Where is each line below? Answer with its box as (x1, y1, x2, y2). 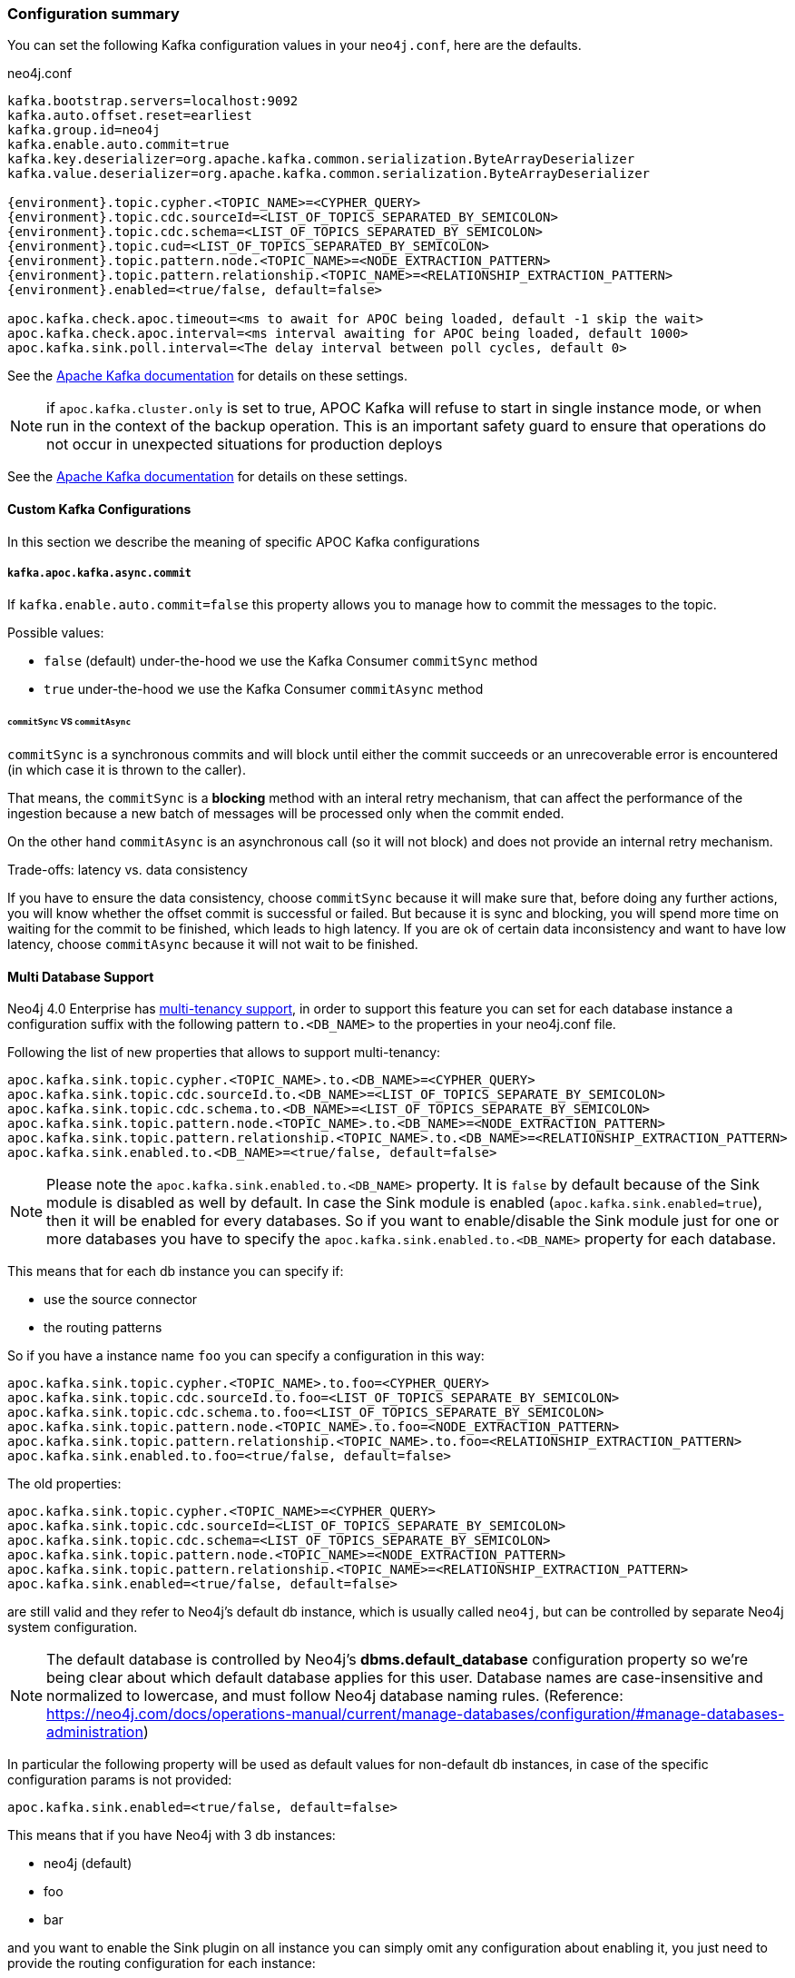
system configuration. (7, 1619, 138, 1636)
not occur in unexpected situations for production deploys (46, 435, 443, 454)
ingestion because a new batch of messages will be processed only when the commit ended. (7, 806, 564, 822)
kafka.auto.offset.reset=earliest (7, 108, 252, 124)
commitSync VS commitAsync (7, 717, 132, 727)
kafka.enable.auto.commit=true (7, 137, 230, 153)
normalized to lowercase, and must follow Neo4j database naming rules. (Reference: (46, 1686, 623, 1706)
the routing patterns (44, 1320, 162, 1336)
